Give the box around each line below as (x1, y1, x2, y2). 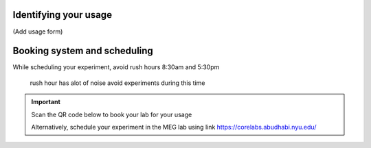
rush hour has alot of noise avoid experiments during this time (30, 79, 205, 87)
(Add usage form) (12, 27, 63, 36)
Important (31, 98, 61, 106)
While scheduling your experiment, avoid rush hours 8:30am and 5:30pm (12, 63, 220, 71)
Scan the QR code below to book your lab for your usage (31, 110, 192, 119)
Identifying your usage (12, 9, 113, 21)
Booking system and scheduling (12, 45, 154, 57)
